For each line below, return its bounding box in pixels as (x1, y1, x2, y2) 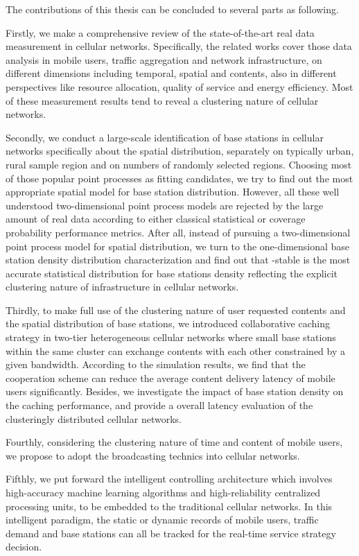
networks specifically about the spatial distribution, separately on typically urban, (6, 144, 354, 158)
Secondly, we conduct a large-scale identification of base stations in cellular (6, 130, 324, 144)
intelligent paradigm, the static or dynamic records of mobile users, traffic (6, 512, 319, 527)
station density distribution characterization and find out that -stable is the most (6, 252, 351, 267)
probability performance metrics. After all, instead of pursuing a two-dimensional (6, 225, 351, 239)
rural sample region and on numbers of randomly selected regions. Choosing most (6, 157, 352, 171)
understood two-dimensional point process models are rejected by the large (6, 198, 324, 212)
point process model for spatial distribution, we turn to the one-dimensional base (6, 238, 350, 253)
